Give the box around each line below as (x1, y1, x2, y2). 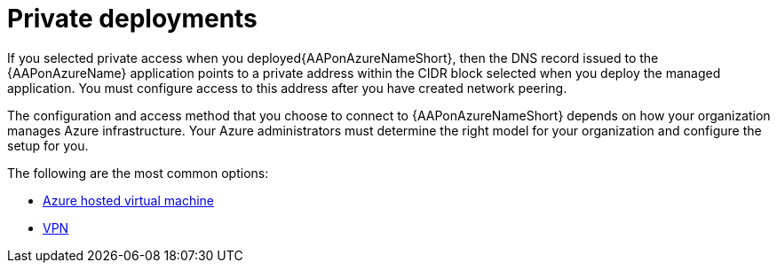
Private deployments (7, 4, 258, 34)
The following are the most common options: (7, 165, 269, 181)
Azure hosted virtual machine (43, 192, 215, 208)
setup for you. (7, 137, 89, 153)
